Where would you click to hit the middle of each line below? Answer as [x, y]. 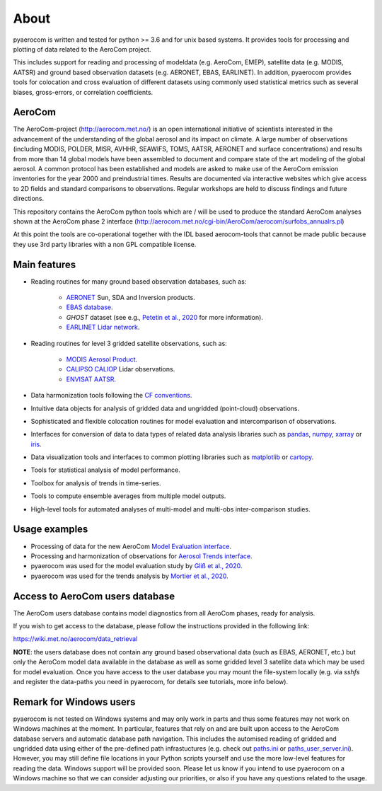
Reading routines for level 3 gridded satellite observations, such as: [129, 343]
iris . [36, 444]
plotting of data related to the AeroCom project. [82, 49]
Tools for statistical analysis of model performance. [105, 470]
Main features [45, 264]
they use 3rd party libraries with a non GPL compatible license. [105, 244]
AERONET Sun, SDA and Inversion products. [131, 298]
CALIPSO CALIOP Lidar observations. [121, 369]
